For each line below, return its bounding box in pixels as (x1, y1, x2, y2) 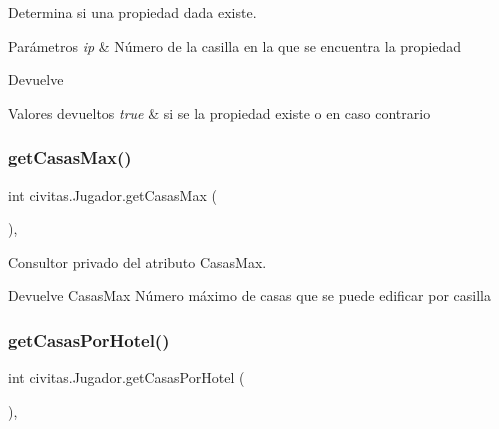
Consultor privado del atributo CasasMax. (8, 251, 267, 272)
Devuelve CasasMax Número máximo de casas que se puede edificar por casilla (8, 285, 491, 306)
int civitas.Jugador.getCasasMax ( (8, 184, 217, 205)
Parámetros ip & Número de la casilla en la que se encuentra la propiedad (8, 35, 462, 56)
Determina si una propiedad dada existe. (8, 2, 257, 22)
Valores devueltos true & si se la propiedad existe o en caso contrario (8, 102, 431, 123)
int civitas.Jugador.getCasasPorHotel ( (8, 367, 245, 388)
